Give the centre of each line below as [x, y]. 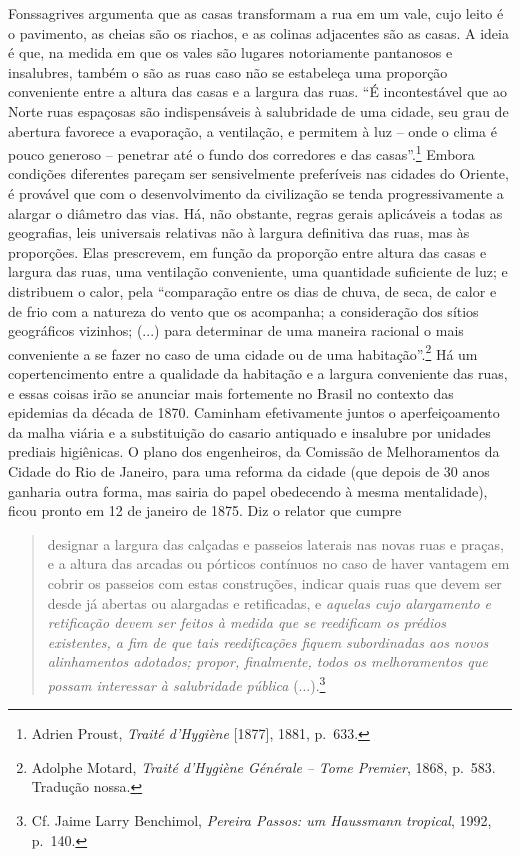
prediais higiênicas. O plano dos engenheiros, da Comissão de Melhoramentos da [254, 451]
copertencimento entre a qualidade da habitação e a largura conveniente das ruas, [258, 373]
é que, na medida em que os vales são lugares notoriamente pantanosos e [230, 52]
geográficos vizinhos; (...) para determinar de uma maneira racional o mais [236, 330]
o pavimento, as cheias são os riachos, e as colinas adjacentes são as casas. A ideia [258, 32]
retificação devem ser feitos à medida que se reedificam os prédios [247, 622]
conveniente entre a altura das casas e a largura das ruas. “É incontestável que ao [257, 91]
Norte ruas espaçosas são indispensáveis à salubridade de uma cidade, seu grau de [258, 110]
